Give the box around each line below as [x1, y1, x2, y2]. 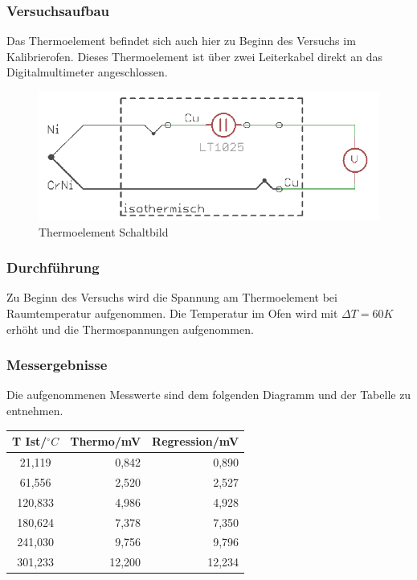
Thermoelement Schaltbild [39, 223, 169, 240]
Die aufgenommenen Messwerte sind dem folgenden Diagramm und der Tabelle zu [6, 386, 411, 403]
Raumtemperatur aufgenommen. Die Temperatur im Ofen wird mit [6, 305, 338, 322]
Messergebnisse [6, 355, 108, 375]
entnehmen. [6, 402, 63, 419]
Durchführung [6, 257, 100, 278]
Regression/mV [152, 433, 239, 450]
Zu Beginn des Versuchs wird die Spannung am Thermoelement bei [6, 289, 337, 306]
